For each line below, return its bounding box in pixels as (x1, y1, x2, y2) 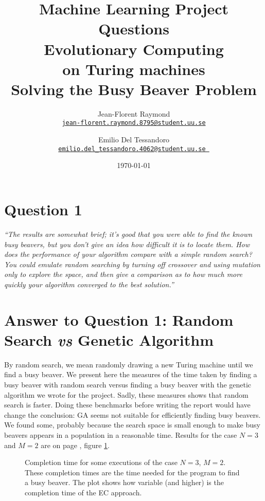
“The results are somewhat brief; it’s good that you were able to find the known (4, 228, 253, 239)
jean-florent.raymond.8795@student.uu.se (62, 119, 206, 127)
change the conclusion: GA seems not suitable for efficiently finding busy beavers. (4, 409, 261, 420)
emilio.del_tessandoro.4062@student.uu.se (58, 145, 206, 153)
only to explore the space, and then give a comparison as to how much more (4, 269, 242, 280)
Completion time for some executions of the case (25, 457, 178, 468)
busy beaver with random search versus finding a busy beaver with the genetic (4, 379, 252, 389)
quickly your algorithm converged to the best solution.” (4, 279, 174, 289)
